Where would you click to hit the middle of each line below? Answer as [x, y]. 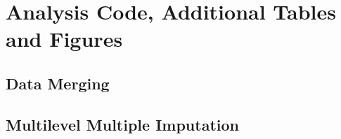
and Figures [64, 39]
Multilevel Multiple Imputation [122, 124]
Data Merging [58, 83]
